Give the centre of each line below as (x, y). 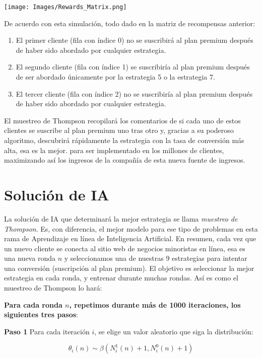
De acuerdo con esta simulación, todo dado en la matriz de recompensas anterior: (130, 23)
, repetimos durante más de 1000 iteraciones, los (155, 304)
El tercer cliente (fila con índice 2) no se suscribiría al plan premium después (134, 93)
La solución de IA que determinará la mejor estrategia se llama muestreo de (121, 218)
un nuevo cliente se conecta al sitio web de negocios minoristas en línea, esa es (125, 248)
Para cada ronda (33, 304)
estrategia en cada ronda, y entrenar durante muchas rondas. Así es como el (121, 278)
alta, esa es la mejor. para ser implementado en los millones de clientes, (114, 150)
